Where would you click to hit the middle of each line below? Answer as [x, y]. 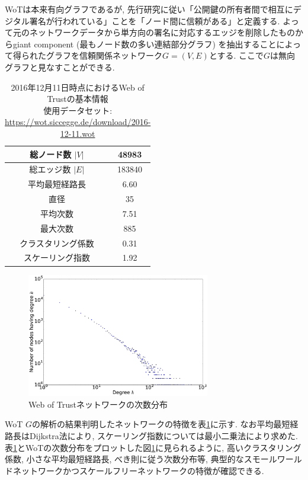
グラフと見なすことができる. [60, 67]
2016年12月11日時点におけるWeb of [78, 87]
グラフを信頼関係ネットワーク [104, 55]
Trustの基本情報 [78, 99]
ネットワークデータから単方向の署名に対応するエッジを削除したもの [162, 32]
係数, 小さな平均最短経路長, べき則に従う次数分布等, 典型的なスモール [141, 459]
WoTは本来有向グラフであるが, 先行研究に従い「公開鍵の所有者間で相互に [149, 9]
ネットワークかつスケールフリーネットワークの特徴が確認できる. [138, 470]
